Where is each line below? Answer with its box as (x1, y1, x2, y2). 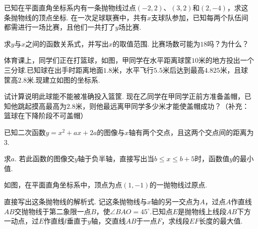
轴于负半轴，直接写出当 (77, 153, 154, 164)
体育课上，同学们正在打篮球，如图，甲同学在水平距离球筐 (4, 55, 192, 65)
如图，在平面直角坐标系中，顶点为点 (4, 180, 122, 190)
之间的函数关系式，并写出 (25, 38, 109, 48)
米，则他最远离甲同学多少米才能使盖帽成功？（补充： (75, 100, 249, 111)
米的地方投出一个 (198, 55, 254, 65)
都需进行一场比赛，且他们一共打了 (4, 22, 115, 32)
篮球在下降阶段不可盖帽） (4, 110, 87, 121)
